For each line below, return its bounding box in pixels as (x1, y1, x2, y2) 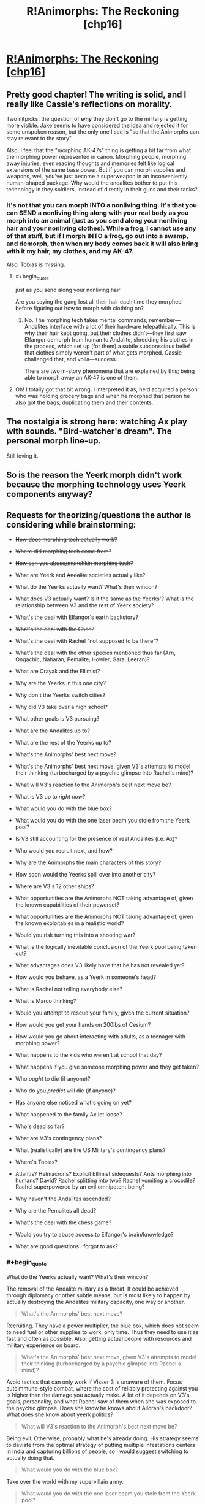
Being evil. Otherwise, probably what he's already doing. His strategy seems (6, 1434, 199, 1442)
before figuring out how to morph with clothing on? (15, 305, 144, 312)
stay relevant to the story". (6, 135, 73, 142)
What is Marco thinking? (15, 997, 76, 1005)
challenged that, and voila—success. (24, 356, 117, 363)
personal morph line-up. (6, 435, 102, 446)
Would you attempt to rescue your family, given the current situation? (15, 1009, 190, 1016)
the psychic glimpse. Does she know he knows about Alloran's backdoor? (6, 1404, 193, 1411)
